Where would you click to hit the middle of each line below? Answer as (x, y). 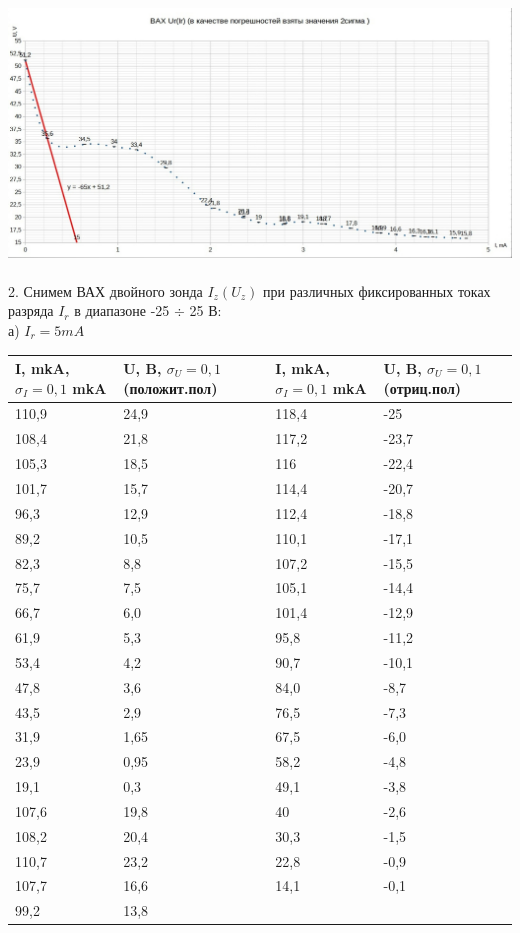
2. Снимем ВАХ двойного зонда (105, 290)
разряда (31, 310)
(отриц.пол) (422, 387)
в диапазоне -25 (122, 310)
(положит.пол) (170, 387)
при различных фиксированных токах (376, 290)
